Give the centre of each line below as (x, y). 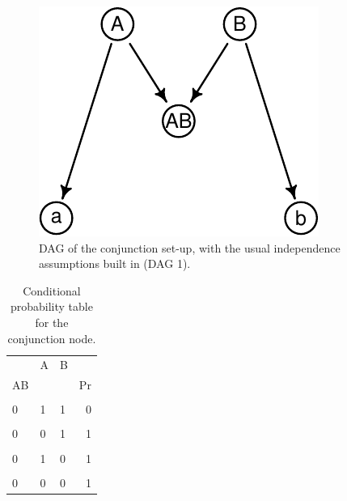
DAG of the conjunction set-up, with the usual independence (190, 247)
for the (52, 322)
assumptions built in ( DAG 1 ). (115, 263)
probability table (51, 306)
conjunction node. (52, 338)
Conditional (52, 290)
